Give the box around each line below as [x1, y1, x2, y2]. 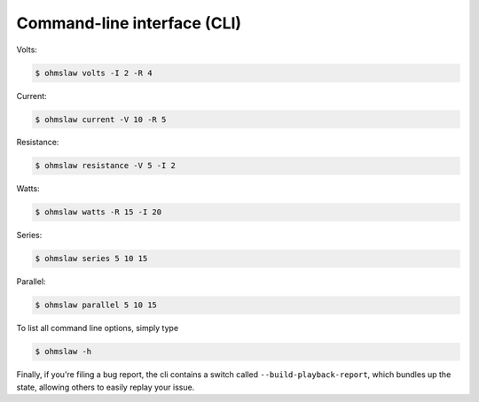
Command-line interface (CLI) [16, 13, 242, 33]
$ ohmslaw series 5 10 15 [35, 253, 148, 264]
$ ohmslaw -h [35, 346, 92, 357]
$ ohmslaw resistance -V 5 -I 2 [35, 160, 177, 171]
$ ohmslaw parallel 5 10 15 [35, 300, 157, 310]
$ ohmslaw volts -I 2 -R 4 [35, 67, 153, 78]
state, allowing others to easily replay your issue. [16, 382, 195, 392]
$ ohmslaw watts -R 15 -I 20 [35, 207, 162, 217]
